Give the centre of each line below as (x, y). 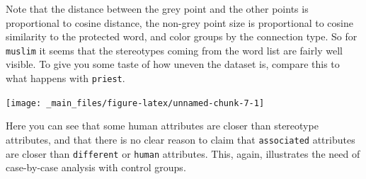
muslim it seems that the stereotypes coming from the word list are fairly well (174, 50)
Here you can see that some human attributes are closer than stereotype (162, 126)
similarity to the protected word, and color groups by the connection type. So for (182, 36)
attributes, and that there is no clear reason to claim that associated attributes (181, 139)
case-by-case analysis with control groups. (96, 167)
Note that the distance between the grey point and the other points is (157, 8)
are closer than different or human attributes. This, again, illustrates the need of (183, 153)
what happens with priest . (65, 78)
